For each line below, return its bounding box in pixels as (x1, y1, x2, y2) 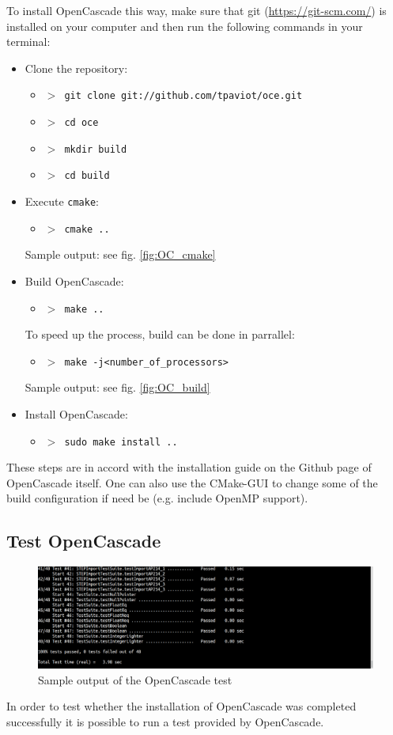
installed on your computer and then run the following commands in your (6, 17, 363, 34)
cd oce (64, 117, 99, 129)
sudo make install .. (64, 436, 178, 448)
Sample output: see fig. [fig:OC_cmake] (25, 246, 216, 263)
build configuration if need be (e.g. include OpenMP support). (6, 490, 308, 506)
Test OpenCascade (6, 529, 161, 553)
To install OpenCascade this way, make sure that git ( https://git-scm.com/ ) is (6, 2, 387, 18)
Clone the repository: (25, 59, 128, 76)
